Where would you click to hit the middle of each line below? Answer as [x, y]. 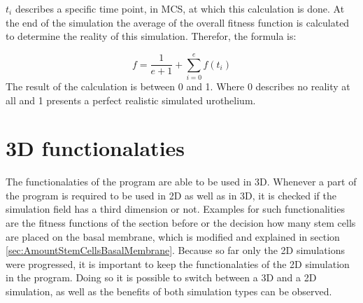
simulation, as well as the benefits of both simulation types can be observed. [169, 291]
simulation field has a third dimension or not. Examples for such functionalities [175, 209]
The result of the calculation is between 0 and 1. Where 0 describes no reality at [178, 86]
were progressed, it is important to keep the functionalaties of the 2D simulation [178, 263]
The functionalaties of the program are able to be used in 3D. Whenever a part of [181, 182]
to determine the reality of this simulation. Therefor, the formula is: [151, 36]
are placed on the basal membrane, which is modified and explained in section [173, 236]
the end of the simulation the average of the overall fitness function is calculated [178, 22]
